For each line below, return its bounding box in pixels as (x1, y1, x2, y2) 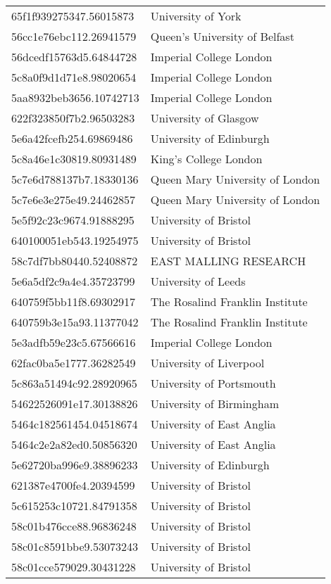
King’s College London (150, 151, 263, 167)
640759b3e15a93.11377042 (11, 314, 139, 330)
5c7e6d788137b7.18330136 (11, 171, 139, 187)
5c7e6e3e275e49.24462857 (11, 191, 135, 208)
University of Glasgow (150, 110, 259, 126)
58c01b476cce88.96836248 (11, 518, 137, 534)
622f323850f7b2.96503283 (11, 110, 135, 126)
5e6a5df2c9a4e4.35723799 (11, 273, 135, 289)
